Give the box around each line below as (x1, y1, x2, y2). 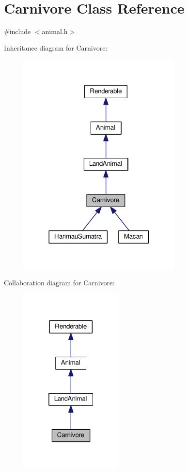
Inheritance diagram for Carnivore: (4, 42, 108, 52)
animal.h (42, 26, 68, 36)
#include (4, 26, 31, 36)
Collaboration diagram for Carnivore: (4, 278, 115, 288)
